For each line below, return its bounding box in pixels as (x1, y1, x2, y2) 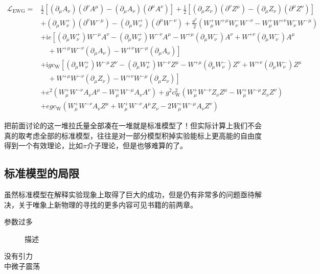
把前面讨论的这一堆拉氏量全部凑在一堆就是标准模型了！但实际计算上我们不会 (4, 120, 262, 131)
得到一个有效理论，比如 (4, 140, 83, 151)
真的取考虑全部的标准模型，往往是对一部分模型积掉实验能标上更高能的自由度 (4, 130, 262, 141)
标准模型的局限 (4, 165, 79, 181)
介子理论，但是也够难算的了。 (86, 140, 187, 151)
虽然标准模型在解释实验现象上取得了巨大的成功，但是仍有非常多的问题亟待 (4, 189, 255, 200)
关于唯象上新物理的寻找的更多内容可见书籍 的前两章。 (18, 199, 197, 210)
